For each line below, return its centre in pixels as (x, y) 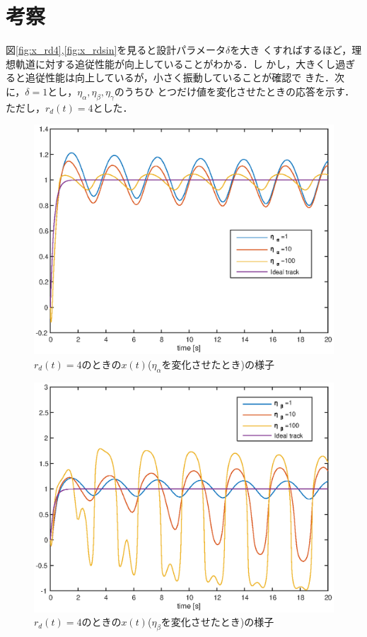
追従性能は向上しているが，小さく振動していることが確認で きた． (180, 77)
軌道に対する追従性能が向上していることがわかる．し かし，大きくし (175, 63)
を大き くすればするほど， (291, 50)
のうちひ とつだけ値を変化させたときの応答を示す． (234, 91)
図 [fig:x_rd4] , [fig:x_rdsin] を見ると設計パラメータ (116, 50)
